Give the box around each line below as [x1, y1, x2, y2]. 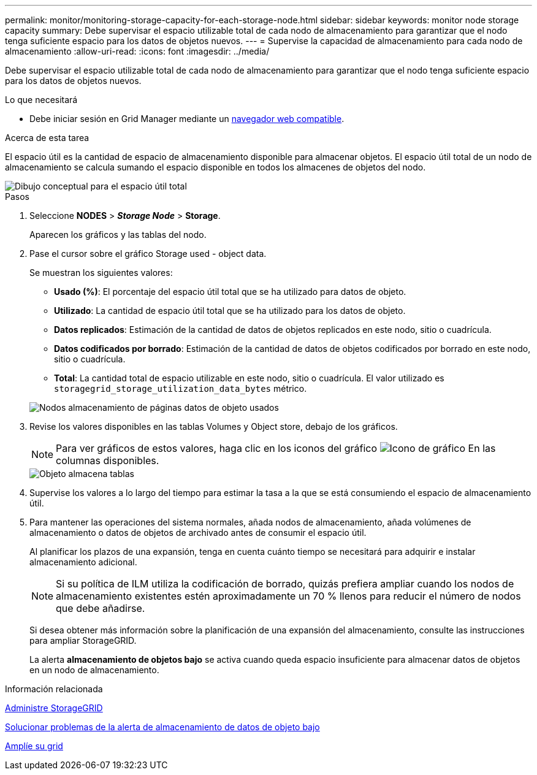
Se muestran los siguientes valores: [29, 267, 173, 278]
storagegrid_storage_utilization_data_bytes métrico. [54, 383, 307, 394]
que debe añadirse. [56, 602, 145, 614]
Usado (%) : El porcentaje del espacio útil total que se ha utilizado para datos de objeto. [54, 286, 406, 297]
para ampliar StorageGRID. [29, 635, 137, 646]
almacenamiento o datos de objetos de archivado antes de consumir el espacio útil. [29, 527, 367, 538]
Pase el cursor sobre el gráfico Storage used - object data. [29, 248, 267, 259]
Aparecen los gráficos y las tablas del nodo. [29, 229, 207, 240]
